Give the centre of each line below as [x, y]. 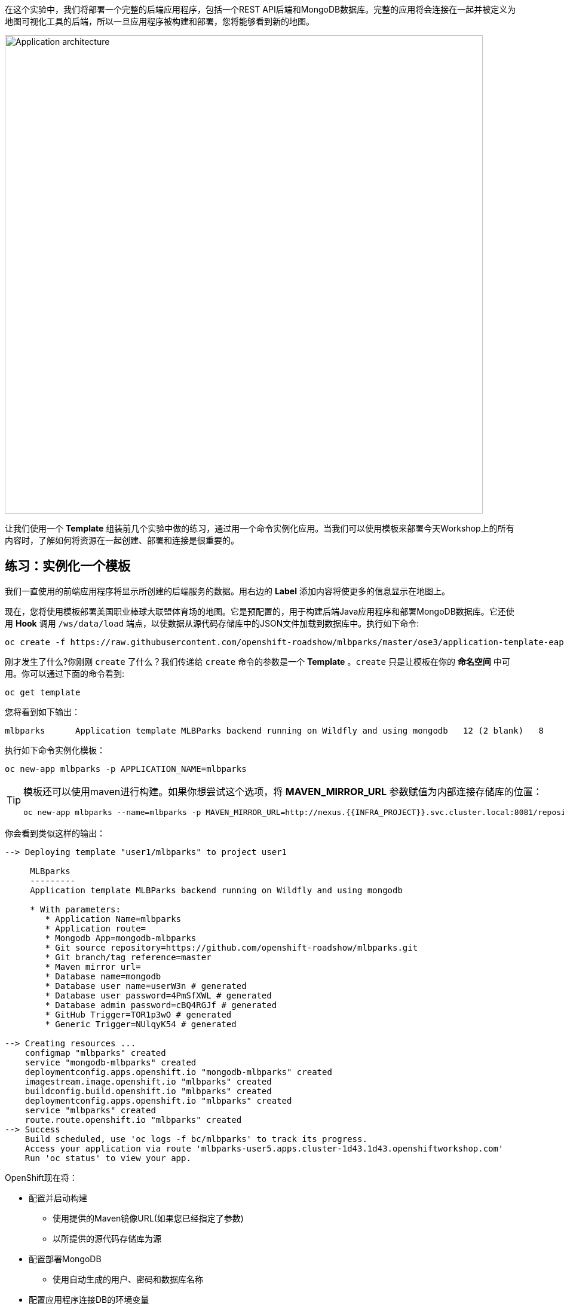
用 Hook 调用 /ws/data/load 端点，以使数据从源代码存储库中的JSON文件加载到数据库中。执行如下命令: [212, 623]
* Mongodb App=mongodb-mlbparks [121, 938]
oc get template [43, 692]
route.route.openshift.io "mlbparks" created [133, 1120]
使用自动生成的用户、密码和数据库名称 [128, 1279]
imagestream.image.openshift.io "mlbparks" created [148, 1081]
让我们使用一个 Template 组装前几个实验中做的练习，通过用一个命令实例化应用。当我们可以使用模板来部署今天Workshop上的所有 [260, 528]
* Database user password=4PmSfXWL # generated [158, 995]
